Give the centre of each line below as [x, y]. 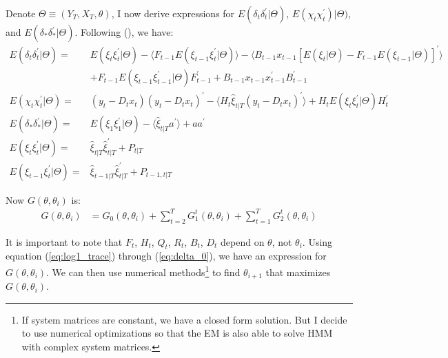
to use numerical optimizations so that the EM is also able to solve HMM [177, 333]
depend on [243, 241]
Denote [21, 13]
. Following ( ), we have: [124, 32]
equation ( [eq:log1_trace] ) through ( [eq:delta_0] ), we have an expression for [166, 256]
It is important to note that [64, 241]
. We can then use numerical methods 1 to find [143, 271]
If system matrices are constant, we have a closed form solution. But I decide [184, 319]
